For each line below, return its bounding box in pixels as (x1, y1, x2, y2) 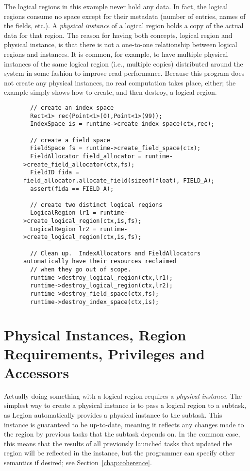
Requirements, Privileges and (4, 343, 205, 363)
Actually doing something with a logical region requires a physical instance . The (4, 390, 242, 401)
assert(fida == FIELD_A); (30, 185, 114, 192)
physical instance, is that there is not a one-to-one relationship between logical (4, 39, 237, 50)
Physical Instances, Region (4, 324, 186, 344)
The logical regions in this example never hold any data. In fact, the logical (4, 1, 228, 11)
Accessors (4, 362, 69, 382)
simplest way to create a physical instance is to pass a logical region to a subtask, (4, 400, 247, 410)
